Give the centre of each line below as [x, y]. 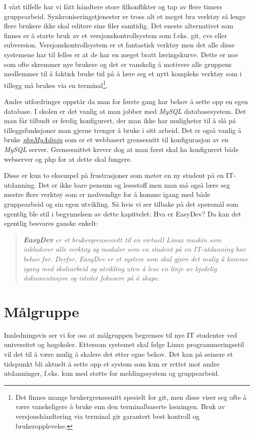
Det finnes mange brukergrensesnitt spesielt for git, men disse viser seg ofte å [131, 397]
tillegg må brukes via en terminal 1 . [56, 84]
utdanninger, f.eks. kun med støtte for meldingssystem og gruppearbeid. [112, 373]
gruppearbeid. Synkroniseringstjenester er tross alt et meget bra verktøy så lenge [125, 16]
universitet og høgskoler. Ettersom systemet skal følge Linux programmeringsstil [124, 344]
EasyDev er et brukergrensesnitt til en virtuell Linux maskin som [122, 239]
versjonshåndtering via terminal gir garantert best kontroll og [107, 416]
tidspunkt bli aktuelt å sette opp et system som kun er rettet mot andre [112, 363]
